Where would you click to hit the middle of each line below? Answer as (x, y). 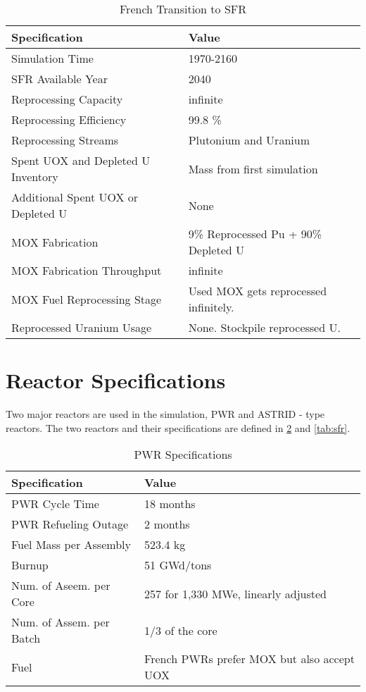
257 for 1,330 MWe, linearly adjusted (235, 593)
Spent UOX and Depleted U (81, 160)
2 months (167, 524)
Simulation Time (52, 58)
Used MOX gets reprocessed (258, 291)
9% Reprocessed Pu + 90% (255, 234)
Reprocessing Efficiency (69, 119)
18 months (170, 504)
